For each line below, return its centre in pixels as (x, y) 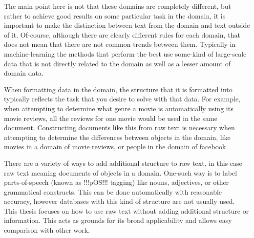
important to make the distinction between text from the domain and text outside (127, 25)
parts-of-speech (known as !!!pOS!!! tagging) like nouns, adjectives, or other (116, 182)
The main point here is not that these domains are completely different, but (118, 6)
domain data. (24, 73)
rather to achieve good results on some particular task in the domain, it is (115, 15)
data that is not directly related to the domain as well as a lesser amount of (117, 63)
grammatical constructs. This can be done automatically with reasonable (113, 191)
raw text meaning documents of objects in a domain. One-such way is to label (121, 172)
